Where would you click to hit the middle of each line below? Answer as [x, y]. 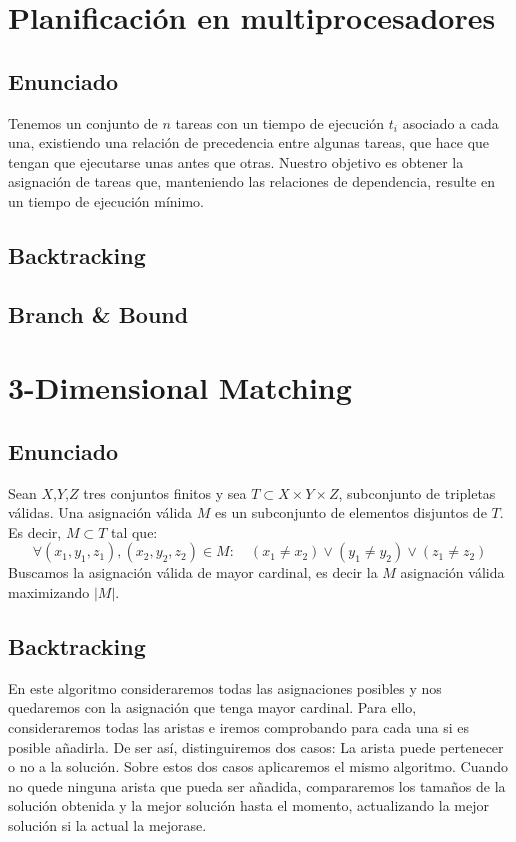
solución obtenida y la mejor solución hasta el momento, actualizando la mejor [248, 805]
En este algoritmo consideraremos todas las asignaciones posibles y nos [225, 687]
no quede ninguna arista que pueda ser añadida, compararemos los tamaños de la [257, 785]
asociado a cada [450, 122]
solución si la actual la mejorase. [107, 825]
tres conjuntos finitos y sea [165, 492]
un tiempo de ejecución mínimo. [106, 200]
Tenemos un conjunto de [83, 122]
